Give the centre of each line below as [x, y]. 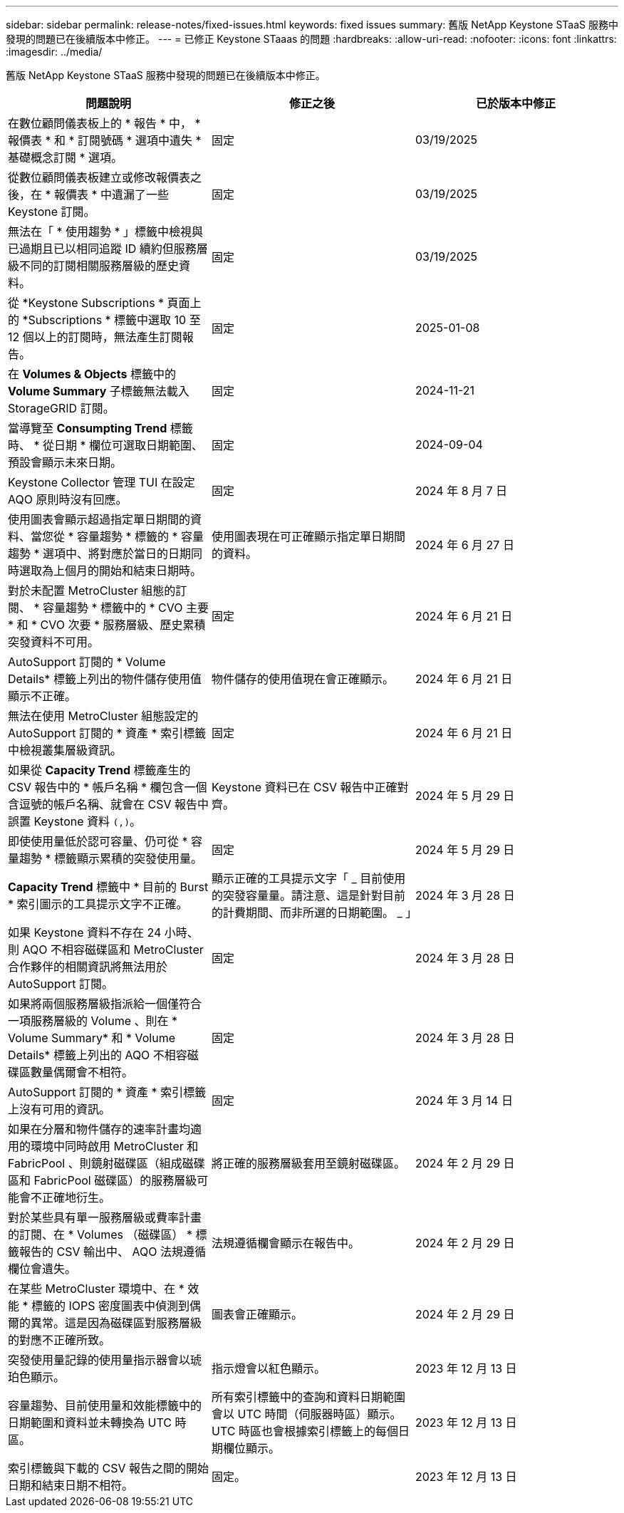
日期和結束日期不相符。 [71, 1485]
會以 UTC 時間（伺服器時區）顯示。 [306, 1414]
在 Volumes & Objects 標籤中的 [92, 374]
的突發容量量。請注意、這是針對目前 [308, 895]
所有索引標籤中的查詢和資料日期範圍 [308, 1397]
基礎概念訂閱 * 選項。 [66, 157]
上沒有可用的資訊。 [59, 1109]
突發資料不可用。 [54, 642]
